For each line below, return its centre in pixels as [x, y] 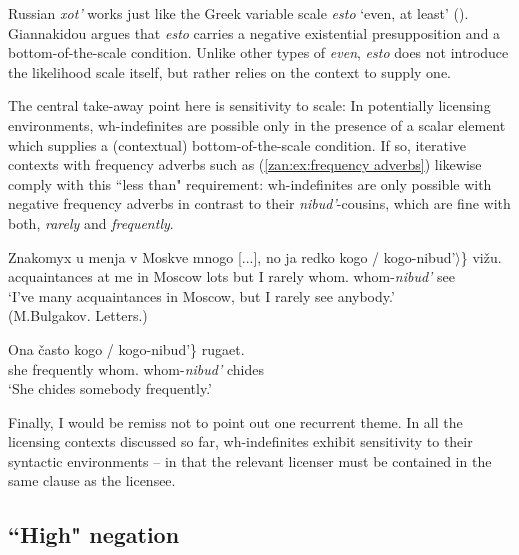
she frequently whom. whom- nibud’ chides [136, 368]
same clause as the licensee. [92, 480]
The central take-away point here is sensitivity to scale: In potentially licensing [249, 105]
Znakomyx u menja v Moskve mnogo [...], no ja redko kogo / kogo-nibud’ [232, 256]
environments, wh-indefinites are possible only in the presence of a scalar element [257, 124]
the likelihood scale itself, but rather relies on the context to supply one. [229, 71]
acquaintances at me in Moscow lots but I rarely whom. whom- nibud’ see [232, 276]
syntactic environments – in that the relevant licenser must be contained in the [250, 460]
